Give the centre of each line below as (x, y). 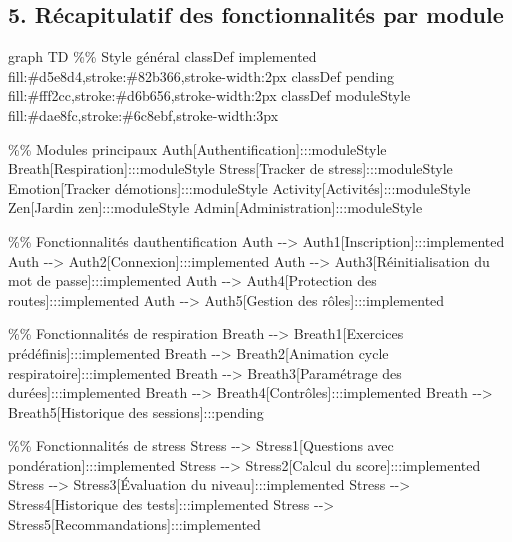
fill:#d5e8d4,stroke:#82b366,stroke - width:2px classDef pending (201, 75)
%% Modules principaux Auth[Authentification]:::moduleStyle (197, 148)
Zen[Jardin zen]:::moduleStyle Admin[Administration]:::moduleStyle (215, 207)
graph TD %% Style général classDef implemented (162, 56)
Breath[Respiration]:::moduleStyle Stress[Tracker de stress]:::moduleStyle (230, 168)
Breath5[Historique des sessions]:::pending (136, 411)
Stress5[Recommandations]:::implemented (134, 523)
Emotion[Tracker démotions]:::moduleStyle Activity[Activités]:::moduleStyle (239, 187)
